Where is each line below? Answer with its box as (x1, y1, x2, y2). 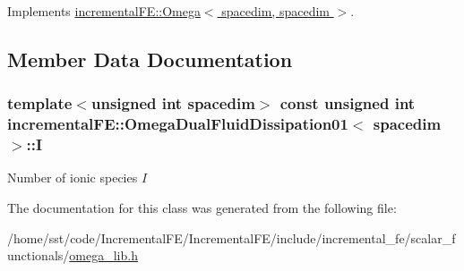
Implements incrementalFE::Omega (7, 2, 201, 20)
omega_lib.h (69, 246, 138, 265)
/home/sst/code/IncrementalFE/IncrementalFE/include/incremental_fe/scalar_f (7, 228, 456, 247)
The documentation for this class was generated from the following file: (7, 199, 397, 217)
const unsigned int (279, 92, 416, 114)
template (7, 92, 73, 114)
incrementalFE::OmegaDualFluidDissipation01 (7, 113, 348, 135)
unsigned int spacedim (90, 92, 255, 114)
